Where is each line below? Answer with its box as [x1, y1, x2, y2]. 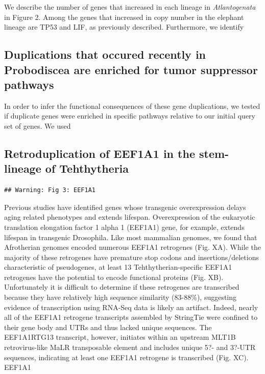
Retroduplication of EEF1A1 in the [4, 145, 195, 161]
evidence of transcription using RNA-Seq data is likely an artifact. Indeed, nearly [4, 301, 258, 312]
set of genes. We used [4, 120, 71, 131]
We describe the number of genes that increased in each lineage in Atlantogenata [4, 2, 256, 12]
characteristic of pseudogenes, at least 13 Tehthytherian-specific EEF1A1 [4, 262, 232, 272]
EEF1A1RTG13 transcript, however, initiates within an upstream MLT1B [4, 332, 236, 342]
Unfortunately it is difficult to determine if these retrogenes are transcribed [4, 282, 239, 292]
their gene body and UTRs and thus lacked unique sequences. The [4, 321, 212, 332]
